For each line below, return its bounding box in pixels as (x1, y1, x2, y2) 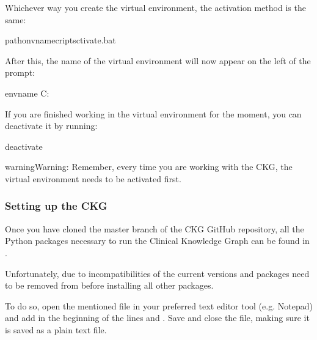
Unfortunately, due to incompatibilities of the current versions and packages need (5, 267, 310, 279)
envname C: (5, 86, 49, 99)
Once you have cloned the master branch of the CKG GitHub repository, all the (5, 222, 304, 235)
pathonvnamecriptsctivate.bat (5, 34, 116, 46)
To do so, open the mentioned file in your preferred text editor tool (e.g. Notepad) (5, 299, 313, 312)
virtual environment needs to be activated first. (5, 172, 181, 185)
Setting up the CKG (5, 198, 107, 213)
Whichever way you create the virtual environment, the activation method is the (5, 1, 306, 13)
